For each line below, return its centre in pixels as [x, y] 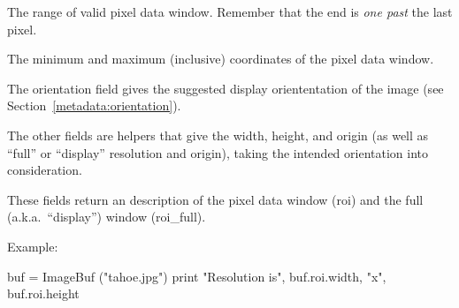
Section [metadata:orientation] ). [94, 105]
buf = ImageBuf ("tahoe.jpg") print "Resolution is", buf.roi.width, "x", [197, 276]
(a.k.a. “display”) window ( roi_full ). [107, 217]
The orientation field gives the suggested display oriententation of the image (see [226, 88]
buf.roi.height [43, 293]
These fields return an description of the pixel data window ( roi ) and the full [215, 199]
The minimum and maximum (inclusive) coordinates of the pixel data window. [221, 59]
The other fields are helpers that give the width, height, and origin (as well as [218, 135]
